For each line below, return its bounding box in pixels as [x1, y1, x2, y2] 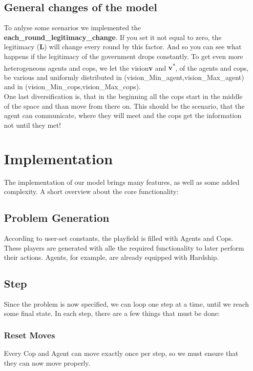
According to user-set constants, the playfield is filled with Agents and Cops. [4, 233, 233, 243]
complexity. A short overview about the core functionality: [4, 186, 179, 196]
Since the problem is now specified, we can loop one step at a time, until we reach [4, 298, 249, 309]
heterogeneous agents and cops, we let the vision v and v [4, 62, 173, 73]
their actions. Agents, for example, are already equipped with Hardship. [4, 252, 219, 262]
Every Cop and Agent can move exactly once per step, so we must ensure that [4, 348, 239, 358]
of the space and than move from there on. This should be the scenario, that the [4, 100, 245, 111]
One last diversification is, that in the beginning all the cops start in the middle [4, 91, 243, 101]
